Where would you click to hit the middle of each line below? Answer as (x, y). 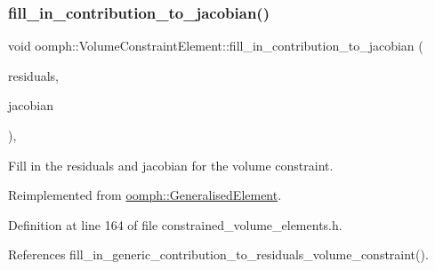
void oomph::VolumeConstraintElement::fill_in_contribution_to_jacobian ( (216, 46)
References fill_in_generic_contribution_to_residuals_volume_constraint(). (218, 254)
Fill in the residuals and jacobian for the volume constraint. (171, 165)
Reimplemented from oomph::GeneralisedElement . (145, 195)
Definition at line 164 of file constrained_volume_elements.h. (175, 224)
